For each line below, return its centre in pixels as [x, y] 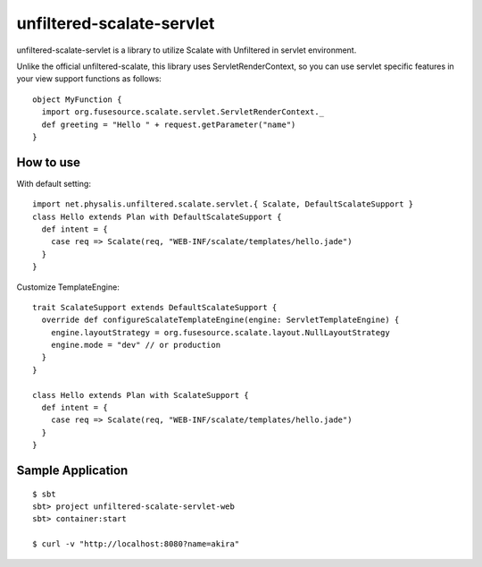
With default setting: [54, 183]
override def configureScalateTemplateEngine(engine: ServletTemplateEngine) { [220, 320]
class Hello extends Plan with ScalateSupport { [141, 395]
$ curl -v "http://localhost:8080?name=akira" [136, 544]
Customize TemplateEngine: [68, 287]
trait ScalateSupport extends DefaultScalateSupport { [155, 307]
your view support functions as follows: [89, 79]
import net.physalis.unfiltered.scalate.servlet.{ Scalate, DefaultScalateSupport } [223, 204]
